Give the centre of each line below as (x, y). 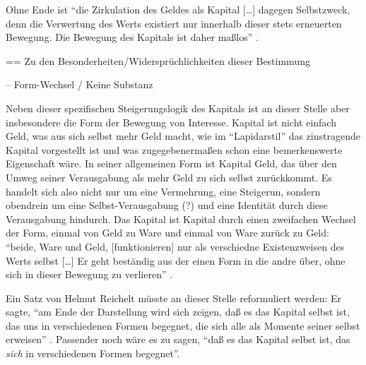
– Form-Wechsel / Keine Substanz (79, 84)
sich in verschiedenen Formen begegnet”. (93, 353)
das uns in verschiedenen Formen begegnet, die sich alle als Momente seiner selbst (183, 325)
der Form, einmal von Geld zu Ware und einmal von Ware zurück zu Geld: (167, 233)
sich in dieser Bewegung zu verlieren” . (89, 274)
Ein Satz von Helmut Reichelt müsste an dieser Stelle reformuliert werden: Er (174, 298)
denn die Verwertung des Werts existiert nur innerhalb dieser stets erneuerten (174, 23)
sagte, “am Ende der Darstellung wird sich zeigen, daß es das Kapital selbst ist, (178, 312)
